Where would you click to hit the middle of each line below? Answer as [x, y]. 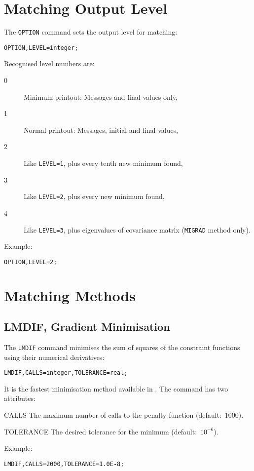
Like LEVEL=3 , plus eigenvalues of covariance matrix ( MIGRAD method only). [137, 229]
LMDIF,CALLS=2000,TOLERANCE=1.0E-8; [64, 464]
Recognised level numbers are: [49, 63]
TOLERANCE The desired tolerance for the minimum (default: [101, 431]
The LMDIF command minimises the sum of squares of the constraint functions [122, 347]
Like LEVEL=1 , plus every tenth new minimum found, [103, 163]
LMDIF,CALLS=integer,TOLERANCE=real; [66, 373]
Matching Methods [70, 295]
